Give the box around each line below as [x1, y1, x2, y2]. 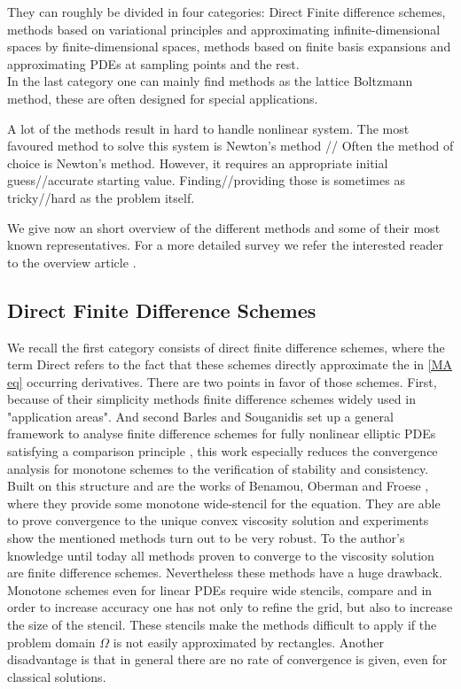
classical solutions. [7, 667, 106, 685]
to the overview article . [7, 252, 137, 271]
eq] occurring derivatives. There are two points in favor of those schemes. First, [7, 372, 437, 391]
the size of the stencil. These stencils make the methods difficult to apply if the [7, 615, 437, 634]
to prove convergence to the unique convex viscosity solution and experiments [7, 511, 429, 530]
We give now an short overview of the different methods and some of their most [7, 218, 441, 236]
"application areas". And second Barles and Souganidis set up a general [7, 406, 394, 425]
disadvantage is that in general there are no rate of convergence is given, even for [7, 650, 448, 669]
